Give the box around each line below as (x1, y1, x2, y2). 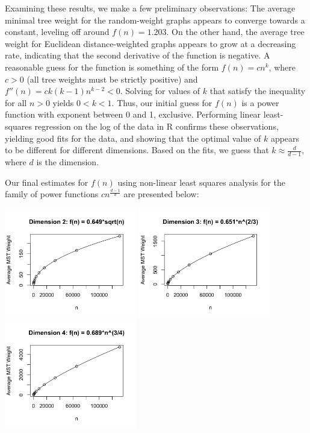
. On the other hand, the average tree (166, 25, 305, 38)
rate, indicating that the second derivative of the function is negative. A (5, 49, 270, 62)
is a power (241, 96, 279, 109)
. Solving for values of (120, 84, 200, 97)
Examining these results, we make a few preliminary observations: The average (5, 2, 296, 14)
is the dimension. (36, 155, 99, 168)
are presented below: (123, 188, 199, 200)
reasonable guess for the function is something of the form (5, 60, 219, 73)
